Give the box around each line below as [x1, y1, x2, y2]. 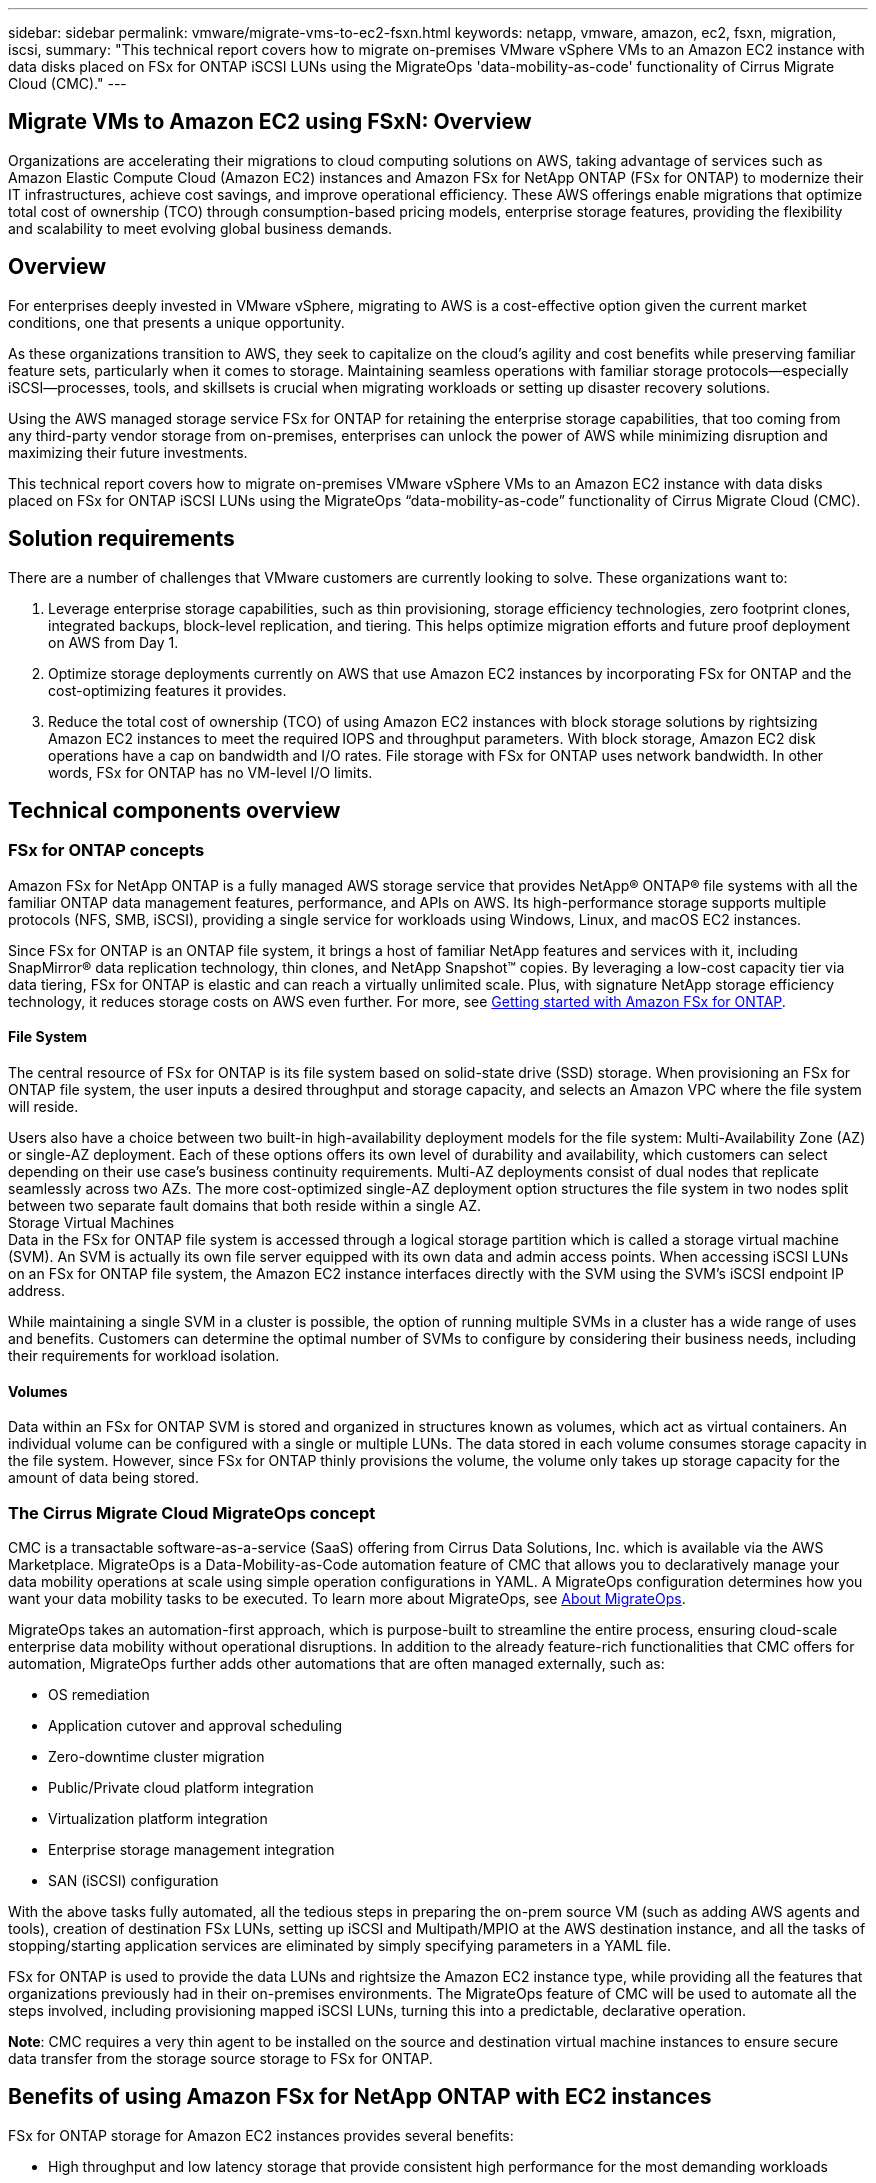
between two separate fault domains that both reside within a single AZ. [8, 1196, 482, 1214]
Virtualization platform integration [48, 1809, 268, 1827]
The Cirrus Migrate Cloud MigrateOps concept [8, 1502, 376, 1523]
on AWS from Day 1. [48, 633, 179, 651]
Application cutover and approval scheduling [48, 1716, 343, 1734]
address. [8, 1281, 66, 1299]
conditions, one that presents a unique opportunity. [8, 313, 345, 331]
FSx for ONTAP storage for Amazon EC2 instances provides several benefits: [8, 2126, 514, 2144]
